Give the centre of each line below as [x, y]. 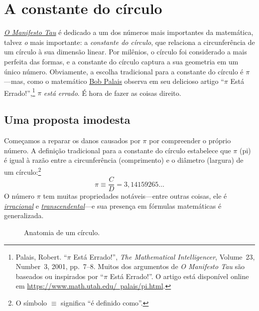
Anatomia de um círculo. [62, 232]
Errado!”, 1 [20, 92]
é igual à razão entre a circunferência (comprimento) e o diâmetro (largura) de [124, 160]
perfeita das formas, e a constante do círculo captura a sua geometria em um [121, 61]
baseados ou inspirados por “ [60, 276]
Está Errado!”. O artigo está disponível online [179, 276]
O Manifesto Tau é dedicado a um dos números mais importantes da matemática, [129, 32]
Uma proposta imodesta [67, 120]
